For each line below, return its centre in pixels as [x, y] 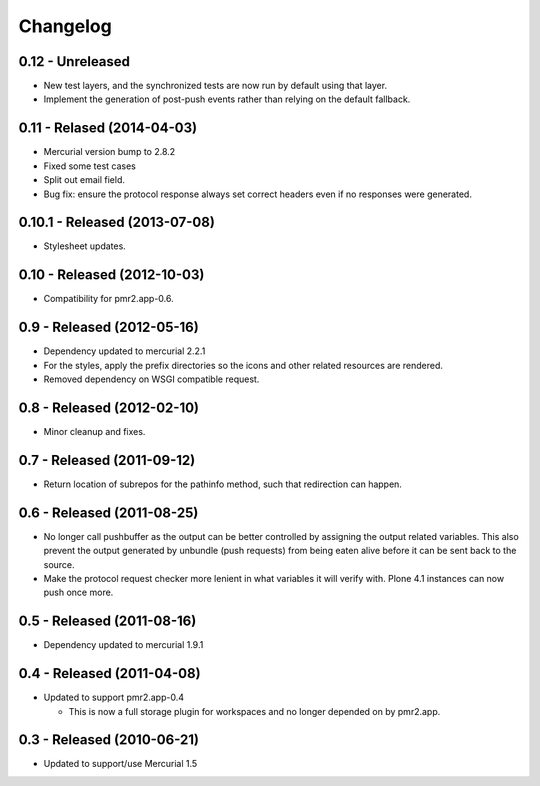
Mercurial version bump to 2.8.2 [109, 152]
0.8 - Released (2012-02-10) [109, 407]
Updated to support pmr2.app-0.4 [114, 697]
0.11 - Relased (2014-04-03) [108, 128]
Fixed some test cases [90, 166]
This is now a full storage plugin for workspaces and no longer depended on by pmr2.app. [254, 711]
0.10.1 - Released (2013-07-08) [116, 222]
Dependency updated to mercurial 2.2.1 [124, 351]
